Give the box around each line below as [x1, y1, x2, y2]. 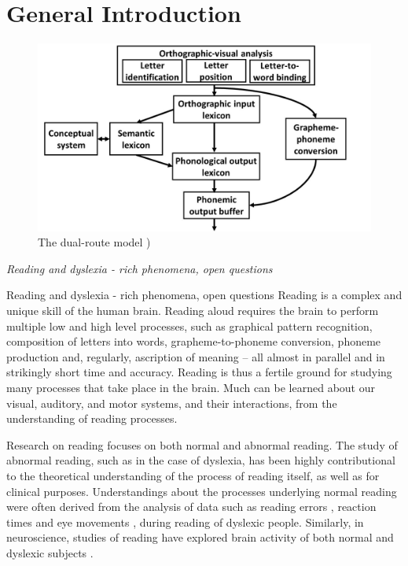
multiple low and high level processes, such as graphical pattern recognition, [6, 317, 373, 334]
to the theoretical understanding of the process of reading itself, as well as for [6, 467, 380, 483]
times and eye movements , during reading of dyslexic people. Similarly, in [6, 513, 364, 530]
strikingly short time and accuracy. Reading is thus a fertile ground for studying [6, 364, 392, 380]
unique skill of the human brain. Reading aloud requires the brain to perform [6, 302, 379, 318]
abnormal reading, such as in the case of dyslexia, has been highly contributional [6, 452, 395, 468]
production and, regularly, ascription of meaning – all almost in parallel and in [6, 348, 385, 364]
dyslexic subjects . [6, 544, 94, 560]
